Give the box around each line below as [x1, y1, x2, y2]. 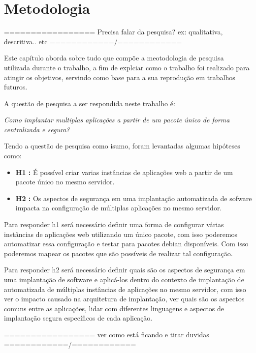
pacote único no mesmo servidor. [15, 176, 115, 187]
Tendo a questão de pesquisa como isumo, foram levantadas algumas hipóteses [4, 141, 240, 151]
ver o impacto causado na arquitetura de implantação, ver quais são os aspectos [4, 294, 245, 304]
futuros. [4, 82, 28, 92]
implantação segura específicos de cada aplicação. [4, 313, 153, 323]
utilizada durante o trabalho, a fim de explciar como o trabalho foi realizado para [4, 62, 250, 72]
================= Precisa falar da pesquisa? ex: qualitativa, [4, 27, 223, 37]
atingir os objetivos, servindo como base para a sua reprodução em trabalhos [4, 72, 235, 82]
